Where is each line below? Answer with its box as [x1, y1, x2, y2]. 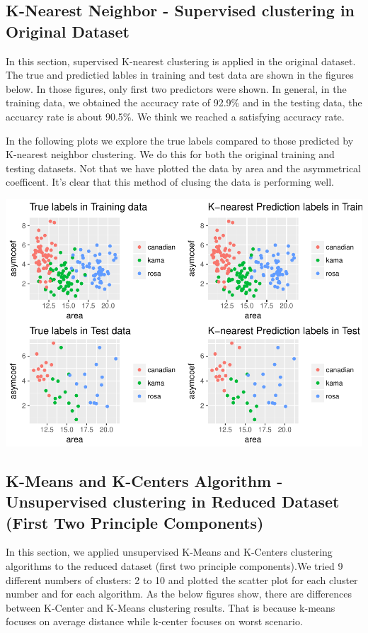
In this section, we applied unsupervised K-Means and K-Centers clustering [6, 544, 333, 559]
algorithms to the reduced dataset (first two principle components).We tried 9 [6, 559, 343, 573]
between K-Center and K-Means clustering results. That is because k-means [6, 600, 335, 615]
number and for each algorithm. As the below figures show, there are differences [6, 586, 352, 601]
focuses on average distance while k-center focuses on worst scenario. [6, 614, 303, 629]
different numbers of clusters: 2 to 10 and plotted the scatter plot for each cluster [6, 572, 358, 587]
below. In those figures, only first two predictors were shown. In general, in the [6, 81, 347, 96]
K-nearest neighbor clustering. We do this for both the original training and [6, 147, 335, 162]
